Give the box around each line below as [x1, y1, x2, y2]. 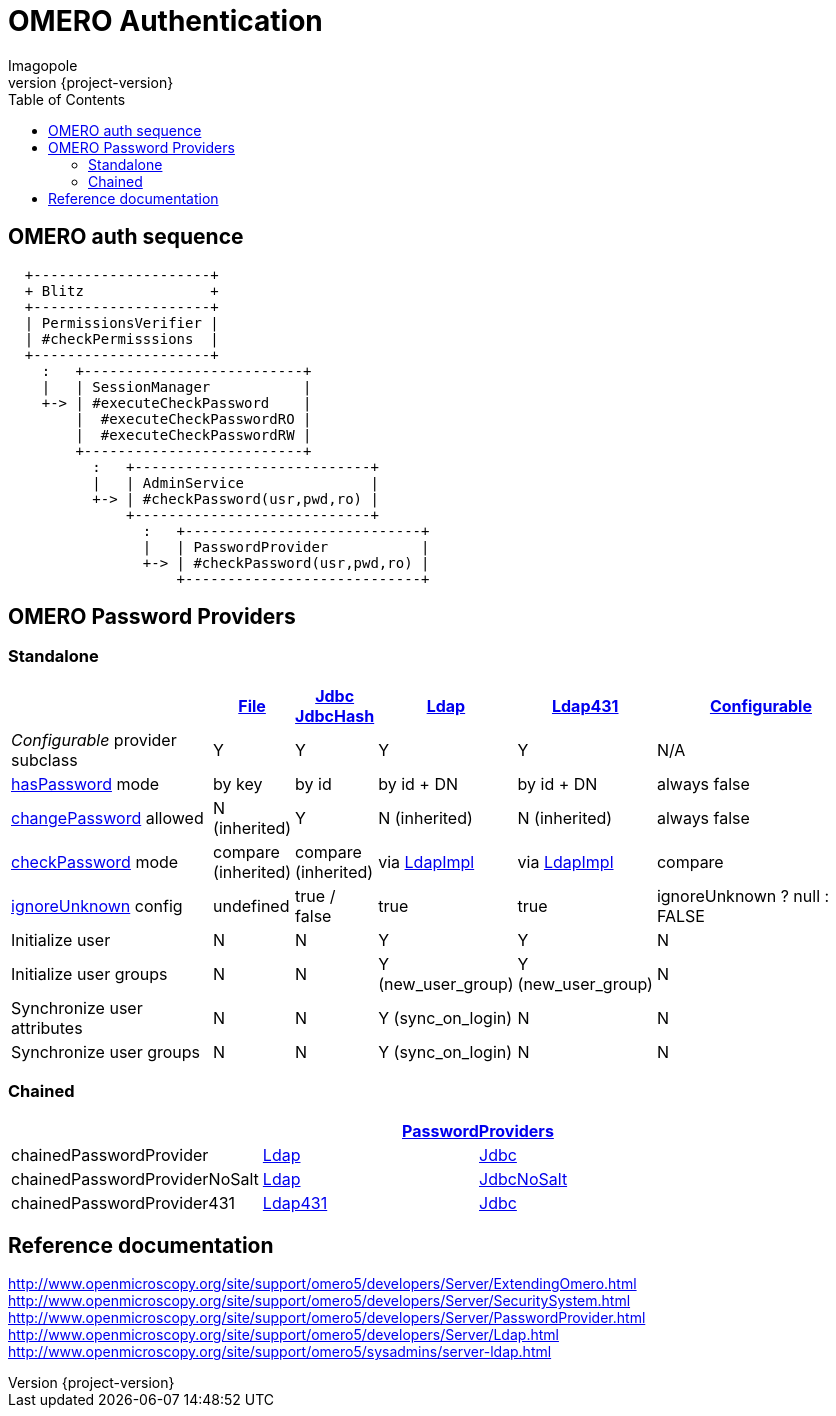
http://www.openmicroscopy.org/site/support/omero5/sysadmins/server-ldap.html [8, 1343, 552, 1361]
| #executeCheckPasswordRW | [75, 426, 312, 443]
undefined [213, 895, 290, 916]
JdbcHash [295, 705, 375, 726]
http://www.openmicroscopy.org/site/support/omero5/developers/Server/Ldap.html [8, 1326, 559, 1344]
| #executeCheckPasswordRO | [75, 410, 312, 427]
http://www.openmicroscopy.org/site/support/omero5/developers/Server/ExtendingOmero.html [8, 1275, 637, 1293]
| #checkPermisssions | [24, 330, 219, 347]
